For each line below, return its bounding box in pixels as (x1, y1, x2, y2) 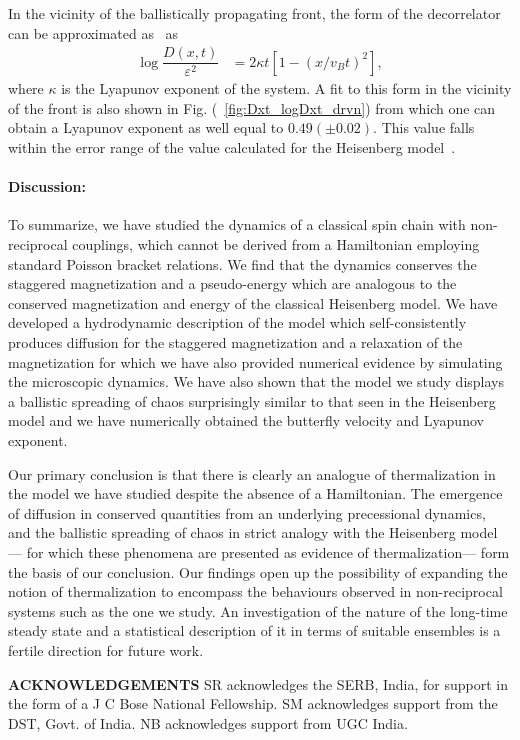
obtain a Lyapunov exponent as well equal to (8, 117, 284, 138)
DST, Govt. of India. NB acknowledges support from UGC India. (8, 712, 408, 733)
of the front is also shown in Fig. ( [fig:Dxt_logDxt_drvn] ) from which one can (8, 97, 496, 118)
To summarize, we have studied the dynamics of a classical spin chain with (8, 214, 466, 235)
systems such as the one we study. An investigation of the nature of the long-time (8, 600, 508, 621)
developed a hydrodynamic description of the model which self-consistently (8, 312, 467, 333)
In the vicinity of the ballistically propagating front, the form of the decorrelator (8, 3, 501, 23)
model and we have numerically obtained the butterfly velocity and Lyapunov (8, 410, 484, 431)
